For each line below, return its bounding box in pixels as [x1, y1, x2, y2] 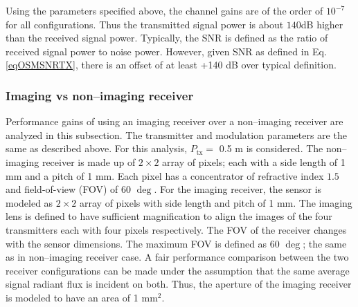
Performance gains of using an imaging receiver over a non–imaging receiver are [6, 114, 343, 129]
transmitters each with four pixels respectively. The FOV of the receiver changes [6, 222, 347, 236]
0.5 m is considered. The [219, 141, 323, 156]
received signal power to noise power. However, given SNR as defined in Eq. [6, 44, 327, 58]
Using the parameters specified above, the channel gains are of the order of [6, 3, 323, 17]
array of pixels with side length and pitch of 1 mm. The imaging [80, 195, 352, 210]
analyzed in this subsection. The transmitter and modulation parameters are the [6, 127, 347, 142]
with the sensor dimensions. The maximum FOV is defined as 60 [6, 236, 280, 250]
